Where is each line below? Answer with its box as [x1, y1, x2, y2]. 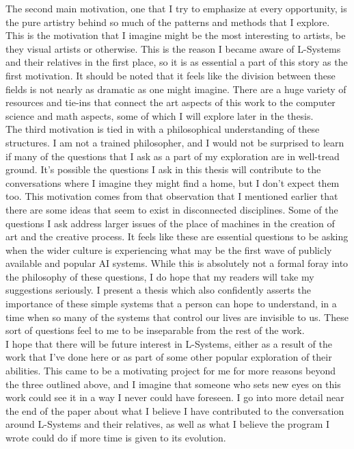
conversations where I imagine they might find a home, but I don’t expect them [5, 175, 340, 190]
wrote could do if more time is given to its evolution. [5, 431, 226, 444]
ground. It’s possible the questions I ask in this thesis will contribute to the [5, 162, 321, 177]
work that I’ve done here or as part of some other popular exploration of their [5, 350, 332, 364]
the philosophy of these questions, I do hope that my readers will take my [5, 269, 314, 283]
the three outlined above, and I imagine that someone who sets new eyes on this [5, 376, 341, 391]
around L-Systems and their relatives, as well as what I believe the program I [5, 417, 330, 431]
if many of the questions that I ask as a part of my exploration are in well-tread [5, 149, 340, 163]
